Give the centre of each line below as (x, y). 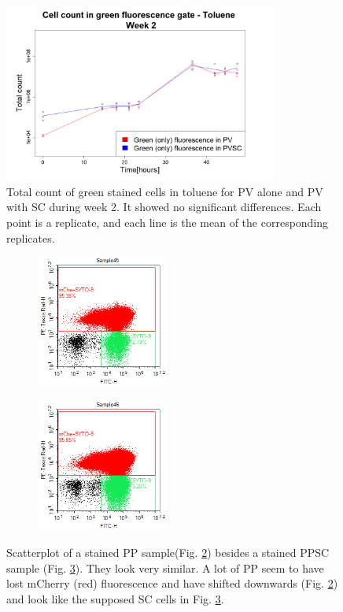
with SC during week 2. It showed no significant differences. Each (164, 207)
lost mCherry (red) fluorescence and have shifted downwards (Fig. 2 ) (172, 583)
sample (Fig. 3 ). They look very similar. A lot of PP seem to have (165, 567)
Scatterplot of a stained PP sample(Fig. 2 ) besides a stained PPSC (168, 552)
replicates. (31, 237)
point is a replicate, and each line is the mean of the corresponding (168, 223)
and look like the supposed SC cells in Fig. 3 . (115, 598)
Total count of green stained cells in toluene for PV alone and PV (165, 191)
